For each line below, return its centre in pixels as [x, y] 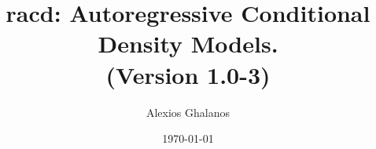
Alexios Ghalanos [188, 112]
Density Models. [188, 44]
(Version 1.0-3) [188, 74]
